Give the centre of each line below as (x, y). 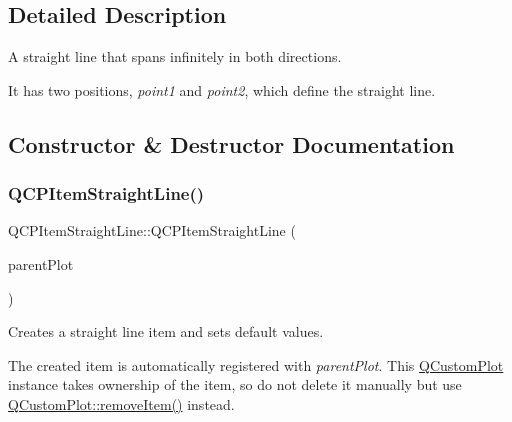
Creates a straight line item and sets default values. (166, 331)
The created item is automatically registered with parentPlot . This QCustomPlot (256, 364)
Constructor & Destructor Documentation (231, 143)
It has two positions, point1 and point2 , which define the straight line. (222, 89)
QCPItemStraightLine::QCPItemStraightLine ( (152, 230)
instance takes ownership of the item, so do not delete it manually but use (235, 384)
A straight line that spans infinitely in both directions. (175, 56)
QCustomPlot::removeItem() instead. (121, 403)
